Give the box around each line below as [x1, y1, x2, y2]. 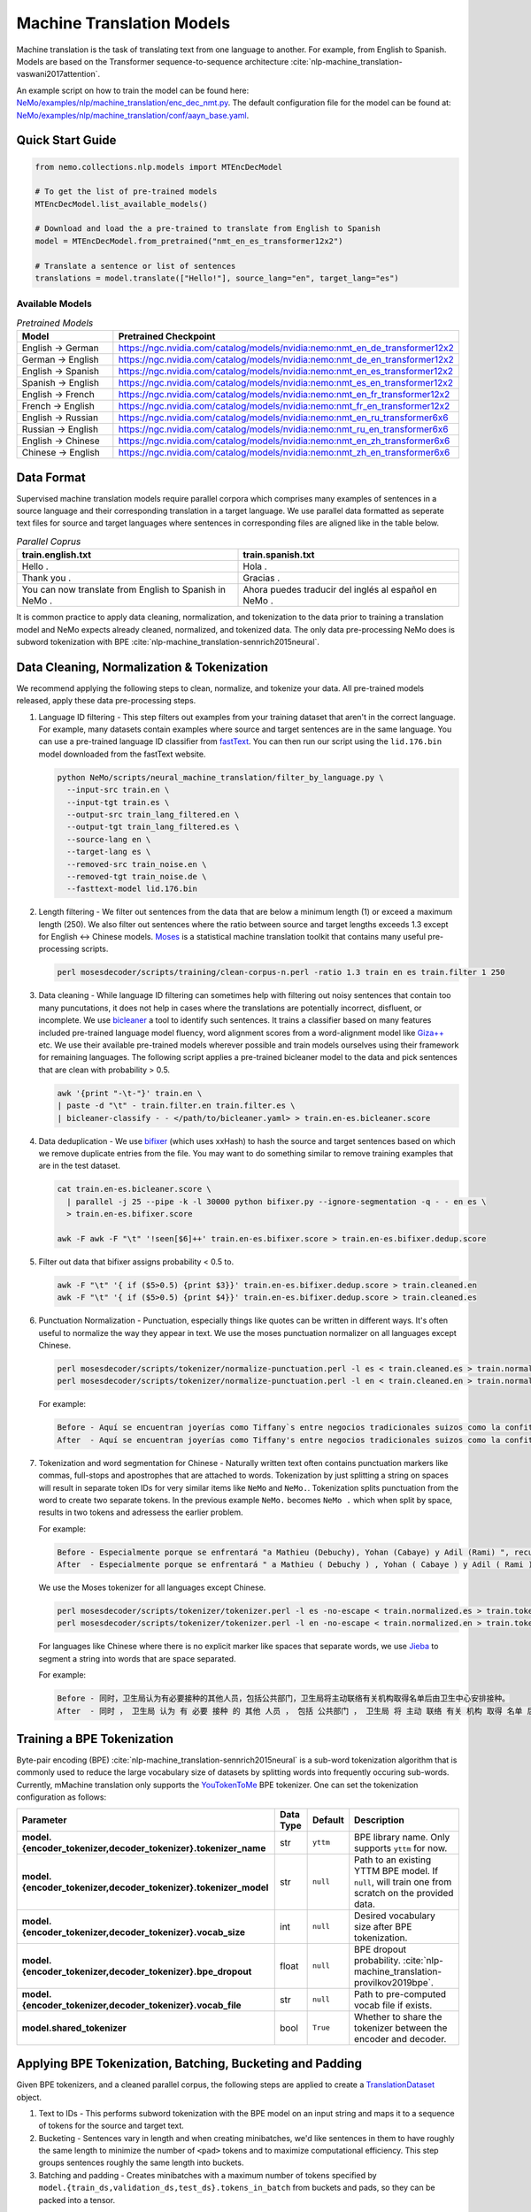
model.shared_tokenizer [21, 2022, 127, 2034]
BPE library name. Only [354, 1831, 450, 1843]
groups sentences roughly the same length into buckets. [38, 2157, 244, 2168]
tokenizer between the [354, 2022, 448, 2034]
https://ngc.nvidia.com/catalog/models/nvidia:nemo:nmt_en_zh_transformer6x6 [118, 434, 450, 447]
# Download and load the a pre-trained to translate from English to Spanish [35, 224, 381, 234]
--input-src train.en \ [66, 785, 170, 795]
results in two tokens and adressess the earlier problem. [38, 1507, 243, 1517]
